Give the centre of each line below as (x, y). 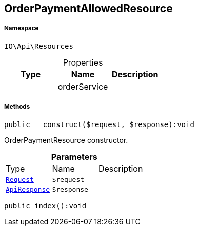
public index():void (45, 206)
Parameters (74, 156)
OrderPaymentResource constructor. (66, 140)
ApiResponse (28, 189)
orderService (83, 86)
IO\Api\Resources (39, 46)
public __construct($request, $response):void (99, 124)
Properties (83, 62)
